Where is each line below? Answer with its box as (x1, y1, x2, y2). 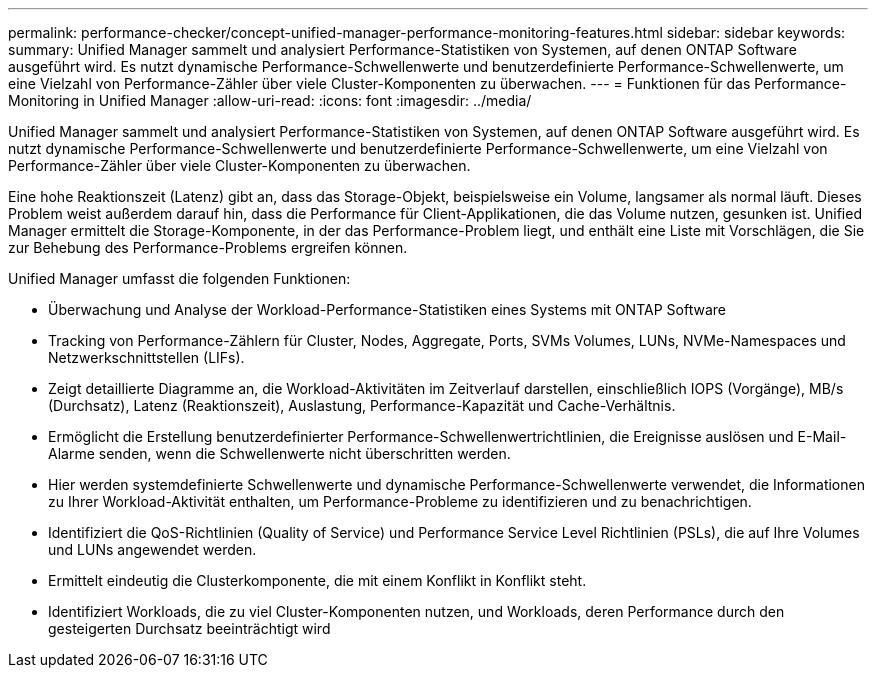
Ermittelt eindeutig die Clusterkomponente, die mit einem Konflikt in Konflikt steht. (48, 572, 587, 589)
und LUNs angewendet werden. (48, 541, 257, 558)
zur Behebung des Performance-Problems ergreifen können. (8, 239, 408, 256)
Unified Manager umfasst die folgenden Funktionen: (8, 270, 351, 287)
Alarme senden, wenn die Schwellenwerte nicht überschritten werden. (48, 445, 511, 462)
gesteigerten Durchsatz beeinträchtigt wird (48, 620, 331, 637)
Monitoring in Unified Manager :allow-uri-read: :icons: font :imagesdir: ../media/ (8, 92, 532, 109)
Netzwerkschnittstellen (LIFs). (48, 349, 245, 366)
